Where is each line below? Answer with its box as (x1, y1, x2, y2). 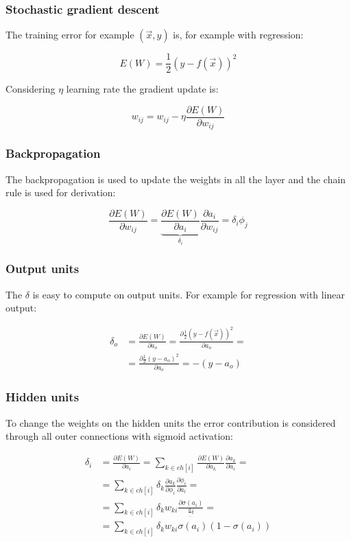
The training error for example (5, 27, 134, 42)
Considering (5, 82, 56, 96)
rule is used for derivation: (5, 185, 116, 200)
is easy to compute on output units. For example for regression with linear (32, 287, 346, 301)
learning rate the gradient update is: (66, 82, 219, 96)
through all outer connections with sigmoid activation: (5, 429, 233, 443)
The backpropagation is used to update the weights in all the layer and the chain (5, 172, 346, 186)
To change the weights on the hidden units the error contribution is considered (5, 415, 336, 429)
